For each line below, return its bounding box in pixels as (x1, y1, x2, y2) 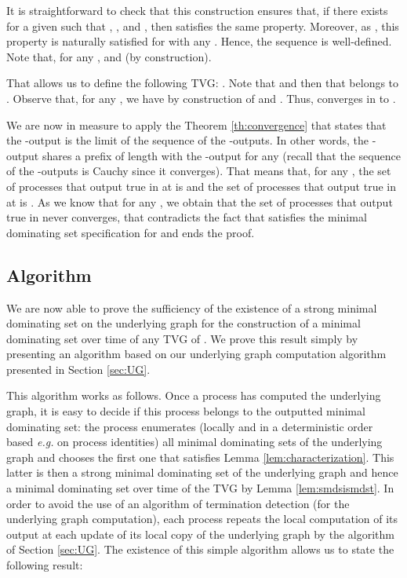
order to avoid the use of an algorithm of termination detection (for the (6, 495, 350, 511)
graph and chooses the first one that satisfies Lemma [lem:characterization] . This (6, 448, 394, 465)
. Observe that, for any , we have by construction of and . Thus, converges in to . (6, 90, 396, 106)
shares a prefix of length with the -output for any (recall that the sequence (42, 147, 401, 163)
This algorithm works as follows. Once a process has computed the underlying (6, 387, 381, 404)
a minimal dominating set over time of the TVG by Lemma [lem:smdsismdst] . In (6, 480, 394, 496)
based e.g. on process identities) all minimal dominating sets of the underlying (6, 433, 383, 450)
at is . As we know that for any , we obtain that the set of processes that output (6, 193, 393, 210)
